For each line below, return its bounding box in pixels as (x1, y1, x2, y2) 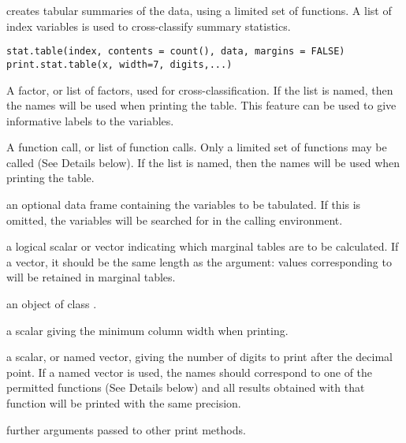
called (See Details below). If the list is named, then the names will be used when (6, 154, 400, 170)
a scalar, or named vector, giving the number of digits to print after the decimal (6, 348, 393, 365)
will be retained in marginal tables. (6, 269, 176, 285)
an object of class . (6, 296, 97, 312)
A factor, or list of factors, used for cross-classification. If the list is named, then (6, 81, 393, 98)
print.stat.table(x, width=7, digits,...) (6, 58, 233, 70)
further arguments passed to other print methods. (6, 421, 246, 437)
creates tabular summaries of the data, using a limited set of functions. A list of (6, 2, 392, 18)
